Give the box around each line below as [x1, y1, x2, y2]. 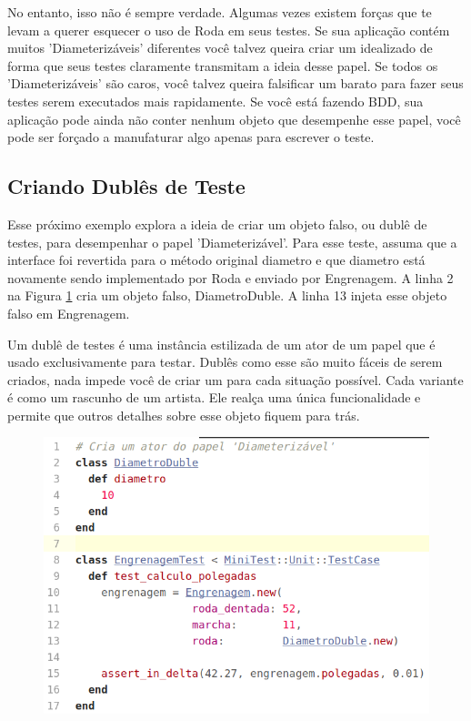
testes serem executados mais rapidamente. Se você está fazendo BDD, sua [7, 91, 424, 110]
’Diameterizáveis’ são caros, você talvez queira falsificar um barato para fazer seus [7, 74, 464, 93]
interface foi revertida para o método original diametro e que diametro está [7, 250, 426, 269]
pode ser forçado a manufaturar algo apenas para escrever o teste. [7, 127, 375, 147]
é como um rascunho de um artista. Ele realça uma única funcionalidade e [7, 388, 421, 407]
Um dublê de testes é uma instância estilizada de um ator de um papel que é [7, 334, 436, 353]
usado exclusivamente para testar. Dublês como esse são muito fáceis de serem [7, 352, 443, 371]
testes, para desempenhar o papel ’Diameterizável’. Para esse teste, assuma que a [7, 232, 457, 251]
